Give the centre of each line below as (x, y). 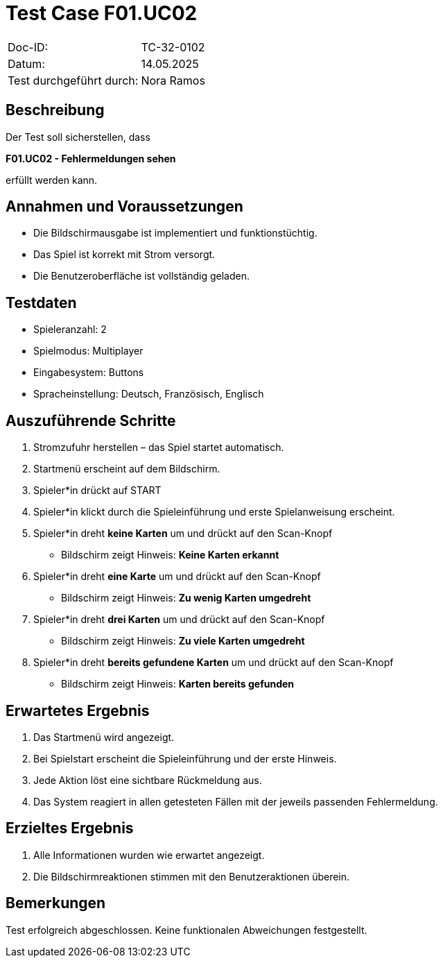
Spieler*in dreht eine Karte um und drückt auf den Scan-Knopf (177, 577)
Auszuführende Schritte (91, 420)
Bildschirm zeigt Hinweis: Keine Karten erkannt (170, 555)
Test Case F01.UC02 (102, 13)
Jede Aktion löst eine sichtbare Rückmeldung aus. (148, 780)
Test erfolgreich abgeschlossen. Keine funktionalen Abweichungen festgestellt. (186, 930)
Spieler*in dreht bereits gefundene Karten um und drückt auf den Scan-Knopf (214, 663)
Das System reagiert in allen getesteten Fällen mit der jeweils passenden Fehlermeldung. (236, 801)
